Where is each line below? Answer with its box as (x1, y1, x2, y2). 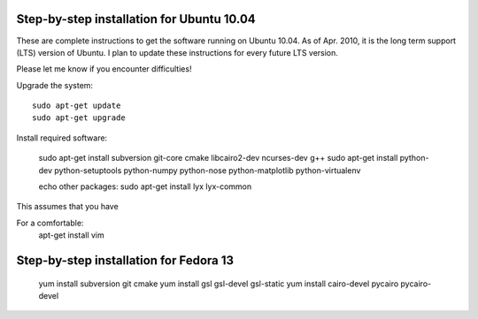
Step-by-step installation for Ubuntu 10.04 (16, 11, 256, 27)
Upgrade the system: (16, 80, 93, 90)
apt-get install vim (38, 230, 105, 240)
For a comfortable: (16, 217, 84, 228)
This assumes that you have (16, 201, 119, 212)
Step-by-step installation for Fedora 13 (16, 253, 235, 269)
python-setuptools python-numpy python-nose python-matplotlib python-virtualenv (54, 164, 361, 176)
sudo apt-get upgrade (32, 113, 126, 123)
